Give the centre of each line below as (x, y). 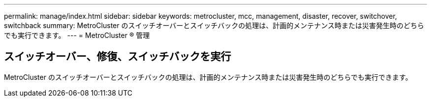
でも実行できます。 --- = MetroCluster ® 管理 (77, 35)
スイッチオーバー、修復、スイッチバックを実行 (118, 57)
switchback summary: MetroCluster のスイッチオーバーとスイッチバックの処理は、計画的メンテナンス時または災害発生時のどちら (214, 25)
